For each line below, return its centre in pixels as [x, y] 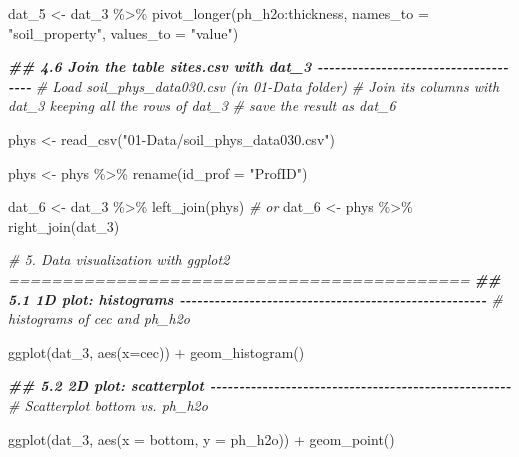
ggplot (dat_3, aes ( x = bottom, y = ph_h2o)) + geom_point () [201, 438]
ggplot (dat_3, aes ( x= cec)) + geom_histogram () [156, 351]
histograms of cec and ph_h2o [99, 318]
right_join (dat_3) [64, 225]
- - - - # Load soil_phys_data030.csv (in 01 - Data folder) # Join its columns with [254, 85]
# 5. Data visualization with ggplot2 [119, 259]
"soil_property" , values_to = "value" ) [123, 32]
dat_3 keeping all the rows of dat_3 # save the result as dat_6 [202, 105]
